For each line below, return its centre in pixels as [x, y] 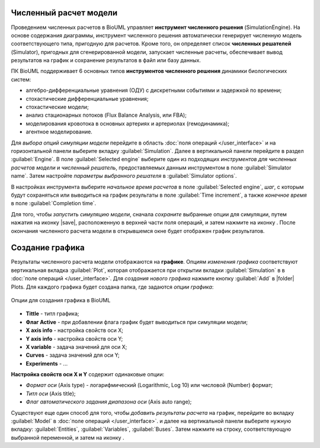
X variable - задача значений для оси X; [76, 347]
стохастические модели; [57, 107]
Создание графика [48, 248]
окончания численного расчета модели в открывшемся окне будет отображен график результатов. [138, 231]
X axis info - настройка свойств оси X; [75, 330]
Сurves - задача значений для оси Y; [73, 355]
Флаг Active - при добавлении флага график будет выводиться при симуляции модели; [137, 322]
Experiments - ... [47, 363]
